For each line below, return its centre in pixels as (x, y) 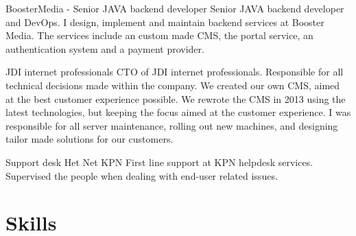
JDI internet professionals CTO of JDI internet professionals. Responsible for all (175, 72)
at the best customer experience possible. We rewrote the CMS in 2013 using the (176, 98)
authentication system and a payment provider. (105, 48)
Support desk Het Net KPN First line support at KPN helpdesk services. (159, 162)
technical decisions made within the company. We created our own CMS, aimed (173, 85)
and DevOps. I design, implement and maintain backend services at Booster (165, 22)
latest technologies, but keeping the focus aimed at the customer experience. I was (178, 112)
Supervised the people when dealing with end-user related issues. (142, 175)
